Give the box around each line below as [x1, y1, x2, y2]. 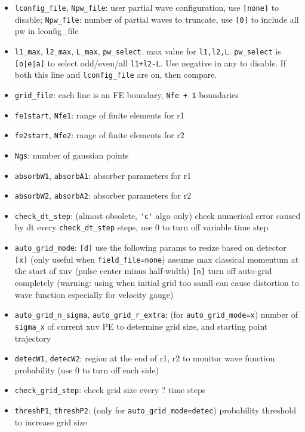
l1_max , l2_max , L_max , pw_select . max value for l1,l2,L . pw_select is [14, 44, 281, 57]
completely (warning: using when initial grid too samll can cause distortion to [14, 276, 299, 289]
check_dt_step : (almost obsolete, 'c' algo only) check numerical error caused [14, 209, 301, 221]
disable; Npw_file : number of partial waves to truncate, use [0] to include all [14, 13, 299, 25]
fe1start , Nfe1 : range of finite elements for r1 [14, 108, 184, 121]
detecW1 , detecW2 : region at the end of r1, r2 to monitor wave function [14, 352, 275, 364]
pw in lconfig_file [14, 25, 79, 37]
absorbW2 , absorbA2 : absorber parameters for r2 [14, 189, 192, 202]
